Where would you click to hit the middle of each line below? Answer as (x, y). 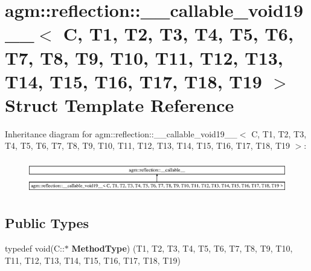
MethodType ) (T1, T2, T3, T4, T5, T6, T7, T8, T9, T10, (182, 248)
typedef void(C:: (35, 248)
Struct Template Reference (120, 104)
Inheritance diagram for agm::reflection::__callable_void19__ (121, 133)
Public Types (47, 223)
